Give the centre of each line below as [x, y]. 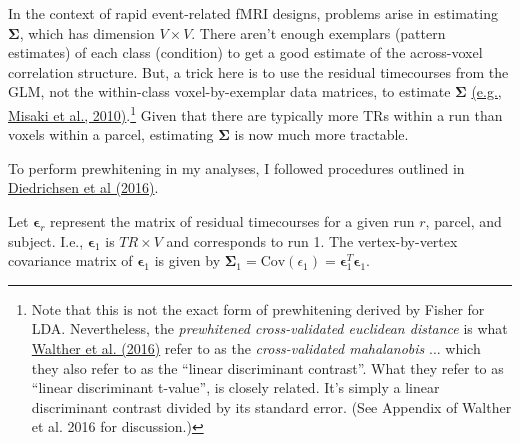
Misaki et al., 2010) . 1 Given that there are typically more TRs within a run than [255, 113]
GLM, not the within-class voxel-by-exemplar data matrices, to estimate [229, 91]
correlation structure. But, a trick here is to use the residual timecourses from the [258, 71]
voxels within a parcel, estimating [111, 134]
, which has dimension [87, 32]
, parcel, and [463, 221]
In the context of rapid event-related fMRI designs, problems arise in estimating [253, 13]
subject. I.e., [46, 240]
